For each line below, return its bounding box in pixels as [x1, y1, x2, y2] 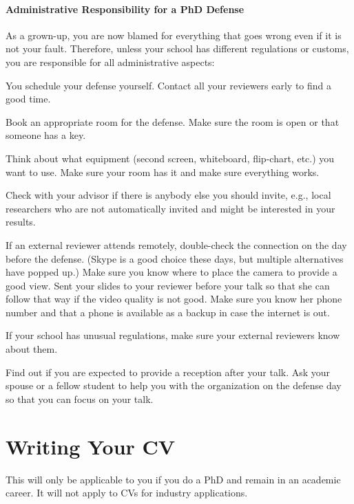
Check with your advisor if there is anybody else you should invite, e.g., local [6, 188, 331, 202]
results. [6, 215, 36, 229]
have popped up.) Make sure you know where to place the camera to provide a [6, 265, 337, 279]
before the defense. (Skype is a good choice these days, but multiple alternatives [6, 251, 344, 265]
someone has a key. [6, 128, 86, 142]
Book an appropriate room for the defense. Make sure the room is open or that [6, 114, 340, 129]
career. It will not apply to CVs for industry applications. [6, 485, 248, 500]
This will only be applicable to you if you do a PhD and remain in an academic [6, 472, 341, 486]
